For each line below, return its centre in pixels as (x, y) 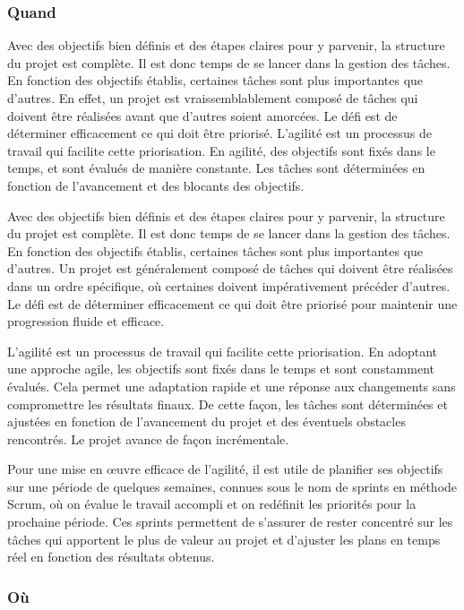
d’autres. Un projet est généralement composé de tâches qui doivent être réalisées (230, 268)
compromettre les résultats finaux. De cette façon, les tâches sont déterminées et (228, 404)
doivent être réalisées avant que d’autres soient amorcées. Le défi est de (202, 115)
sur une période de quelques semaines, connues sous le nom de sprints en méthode (232, 486)
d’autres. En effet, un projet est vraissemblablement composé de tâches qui (213, 98)
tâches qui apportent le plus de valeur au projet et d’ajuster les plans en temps (224, 539)
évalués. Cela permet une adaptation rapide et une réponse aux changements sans (232, 386)
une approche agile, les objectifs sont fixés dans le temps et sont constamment (221, 369)
